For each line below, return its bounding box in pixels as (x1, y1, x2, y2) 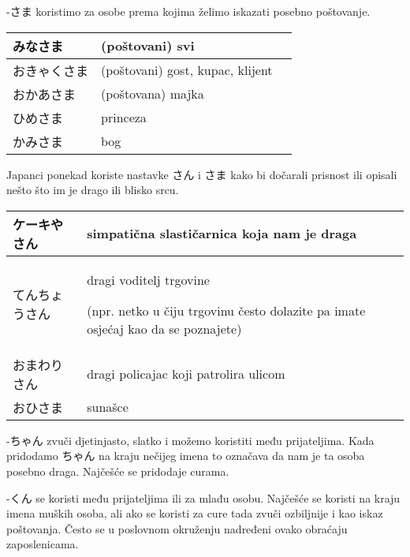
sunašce (87, 398, 129, 417)
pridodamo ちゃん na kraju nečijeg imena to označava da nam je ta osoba (6, 447, 365, 464)
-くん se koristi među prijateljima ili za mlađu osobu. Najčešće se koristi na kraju (6, 489, 401, 506)
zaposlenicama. (6, 536, 79, 552)
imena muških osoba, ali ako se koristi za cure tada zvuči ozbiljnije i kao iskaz (6, 505, 383, 521)
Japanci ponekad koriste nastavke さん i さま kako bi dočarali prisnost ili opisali (6, 166, 397, 182)
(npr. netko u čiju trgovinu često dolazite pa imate (87, 301, 366, 320)
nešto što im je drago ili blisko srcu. (6, 181, 179, 198)
